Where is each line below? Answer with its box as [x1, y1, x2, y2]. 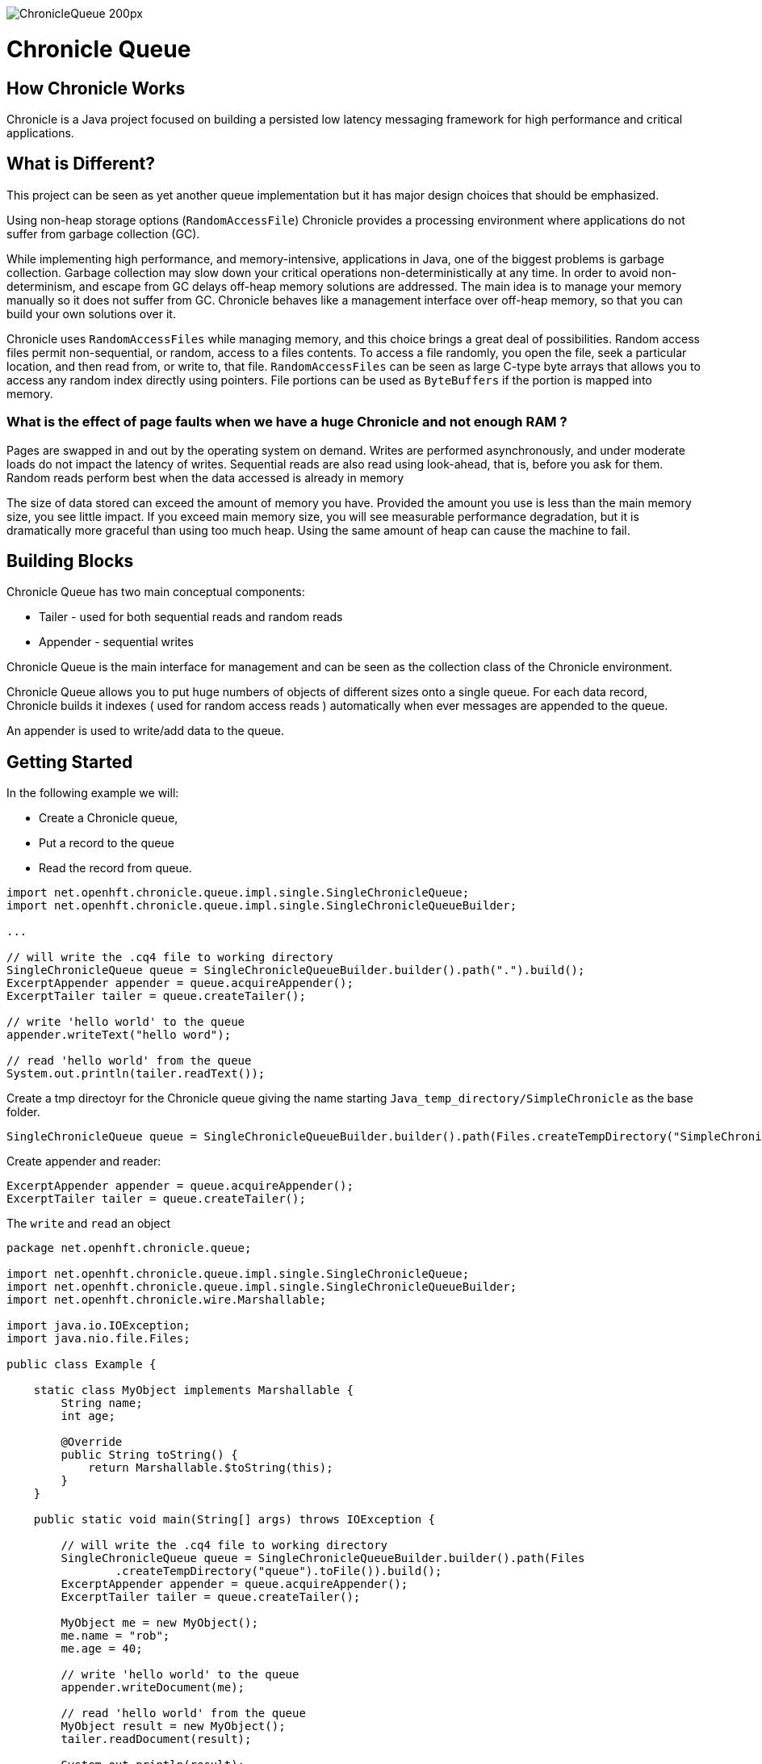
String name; [61, 1396, 143, 1410]
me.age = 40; [61, 1642, 143, 1656]
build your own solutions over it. [6, 306, 176, 321]
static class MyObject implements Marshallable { [33, 1384, 354, 1397]
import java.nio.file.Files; [6, 1332, 190, 1346]
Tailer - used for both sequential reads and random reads [39, 610, 343, 624]
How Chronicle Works [6, 78, 186, 99]
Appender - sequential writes [39, 635, 194, 649]
